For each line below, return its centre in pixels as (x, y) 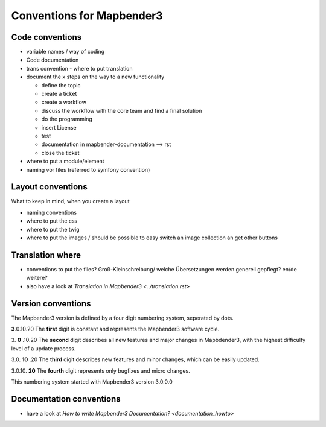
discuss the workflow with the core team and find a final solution (122, 110)
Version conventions (51, 304)
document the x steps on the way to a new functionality (95, 77)
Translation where (46, 255)
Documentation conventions (66, 399)
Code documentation (53, 60)
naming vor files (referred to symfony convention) (88, 169)
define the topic (61, 85)
